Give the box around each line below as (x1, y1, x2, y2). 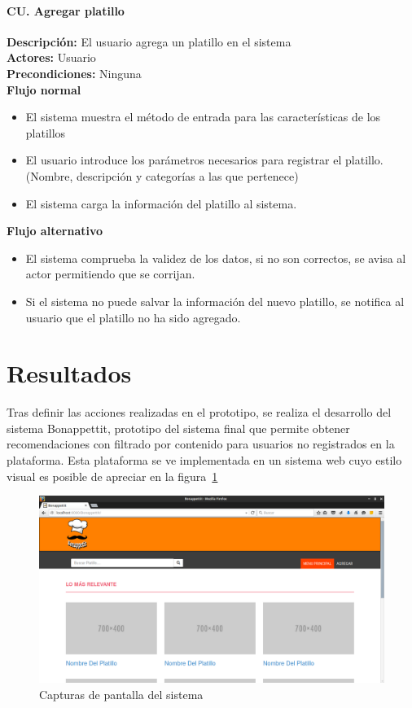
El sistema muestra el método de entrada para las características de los (25, 108, 381, 125)
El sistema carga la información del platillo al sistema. (25, 194, 297, 212)
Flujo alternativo (7, 222, 103, 239)
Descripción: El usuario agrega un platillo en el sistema (7, 33, 291, 50)
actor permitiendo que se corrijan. (25, 265, 195, 282)
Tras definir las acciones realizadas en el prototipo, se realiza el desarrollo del (7, 404, 392, 421)
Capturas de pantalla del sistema (39, 686, 204, 703)
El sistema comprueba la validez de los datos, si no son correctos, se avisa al (25, 249, 406, 266)
